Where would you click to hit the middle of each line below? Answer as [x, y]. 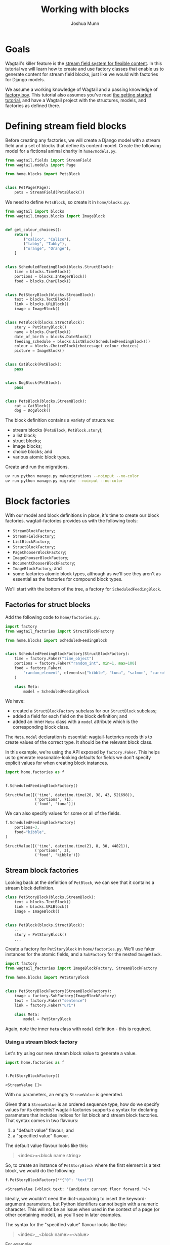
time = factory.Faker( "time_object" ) [54, 659]
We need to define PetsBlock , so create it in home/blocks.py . [68, 202]
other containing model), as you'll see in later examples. [63, 1215]
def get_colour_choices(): [34, 230]
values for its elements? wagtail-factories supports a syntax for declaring [81, 1110]
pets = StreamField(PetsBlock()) [50, 192]
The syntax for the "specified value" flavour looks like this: [66, 1225]
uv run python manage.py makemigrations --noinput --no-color [72, 476]
